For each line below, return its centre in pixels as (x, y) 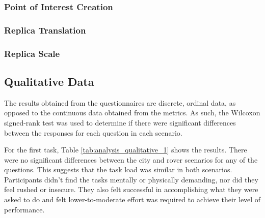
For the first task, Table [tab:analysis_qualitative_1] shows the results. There (126, 150)
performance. (24, 209)
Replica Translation (45, 30)
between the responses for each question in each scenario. (93, 132)
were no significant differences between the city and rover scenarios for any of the (131, 159)
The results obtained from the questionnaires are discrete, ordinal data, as (120, 102)
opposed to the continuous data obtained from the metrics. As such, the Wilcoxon (132, 113)
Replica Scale (32, 53)
